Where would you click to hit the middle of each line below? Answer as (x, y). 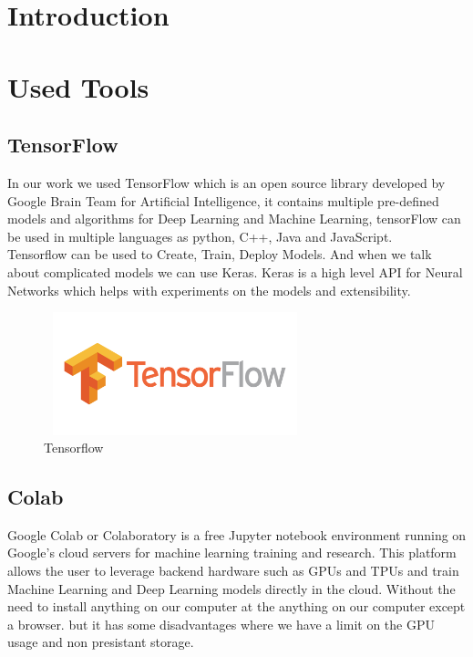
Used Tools (78, 86)
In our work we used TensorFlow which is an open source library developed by (226, 182)
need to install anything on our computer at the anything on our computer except (236, 606)
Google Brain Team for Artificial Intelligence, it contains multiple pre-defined (223, 200)
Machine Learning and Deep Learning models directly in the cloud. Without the (231, 588)
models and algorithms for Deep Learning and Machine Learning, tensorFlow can (234, 219)
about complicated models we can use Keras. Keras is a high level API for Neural (235, 271)
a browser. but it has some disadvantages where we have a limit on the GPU (221, 624)
